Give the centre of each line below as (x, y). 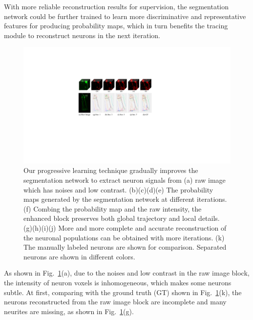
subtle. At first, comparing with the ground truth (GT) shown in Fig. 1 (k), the (123, 292)
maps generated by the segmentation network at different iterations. (125, 199)
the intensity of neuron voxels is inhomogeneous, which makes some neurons (118, 282)
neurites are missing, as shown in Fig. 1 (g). (69, 311)
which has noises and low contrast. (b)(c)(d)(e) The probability (118, 189)
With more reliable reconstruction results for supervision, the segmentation (116, 6)
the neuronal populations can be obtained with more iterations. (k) (124, 237)
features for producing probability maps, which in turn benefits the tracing (116, 26)
